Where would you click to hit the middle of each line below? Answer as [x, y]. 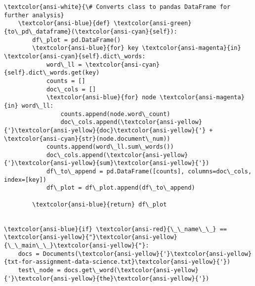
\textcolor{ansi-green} [152, 23]
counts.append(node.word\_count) [115, 114]
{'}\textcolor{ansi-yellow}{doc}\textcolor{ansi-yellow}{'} [105, 130]
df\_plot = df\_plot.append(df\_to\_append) [121, 188]
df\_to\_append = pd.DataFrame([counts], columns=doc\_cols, [149, 172]
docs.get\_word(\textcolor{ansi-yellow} [131, 270]
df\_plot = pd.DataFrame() [77, 40]
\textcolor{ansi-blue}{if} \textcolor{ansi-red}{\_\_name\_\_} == [116, 229]
